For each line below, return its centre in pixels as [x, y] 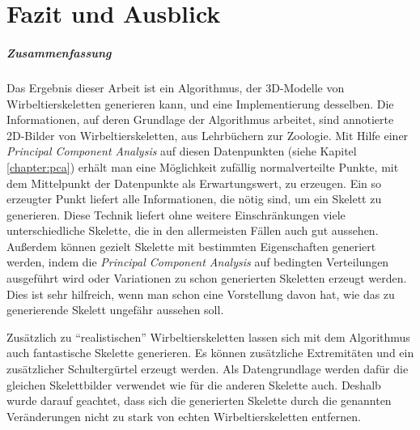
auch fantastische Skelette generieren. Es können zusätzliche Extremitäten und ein [210, 353]
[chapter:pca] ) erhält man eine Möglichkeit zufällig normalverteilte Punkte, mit [203, 166]
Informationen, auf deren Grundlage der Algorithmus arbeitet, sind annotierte [200, 119]
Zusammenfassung [59, 52]
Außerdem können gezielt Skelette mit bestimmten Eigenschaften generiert [191, 246]
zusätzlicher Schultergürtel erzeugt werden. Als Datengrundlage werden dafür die [208, 369]
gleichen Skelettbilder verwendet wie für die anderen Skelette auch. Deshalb [194, 384]
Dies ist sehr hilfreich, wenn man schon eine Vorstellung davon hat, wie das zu [201, 294]
